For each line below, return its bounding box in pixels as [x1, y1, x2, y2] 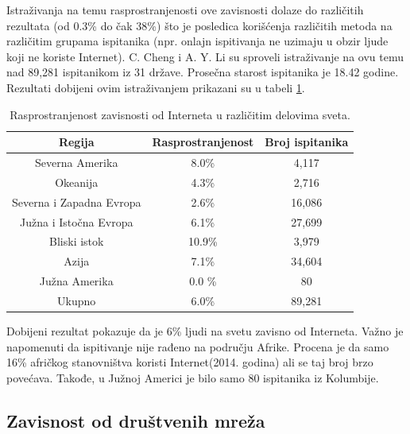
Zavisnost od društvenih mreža [6, 408, 265, 432]
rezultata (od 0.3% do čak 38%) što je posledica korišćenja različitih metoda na [6, 17, 393, 33]
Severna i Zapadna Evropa [12, 193, 141, 210]
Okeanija [55, 173, 99, 190]
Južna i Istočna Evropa [20, 213, 133, 230]
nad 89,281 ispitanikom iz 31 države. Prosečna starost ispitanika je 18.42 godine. [6, 64, 399, 80]
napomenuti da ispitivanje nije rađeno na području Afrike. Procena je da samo [6, 338, 389, 355]
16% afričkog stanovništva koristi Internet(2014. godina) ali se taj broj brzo [6, 354, 373, 370]
